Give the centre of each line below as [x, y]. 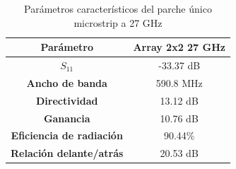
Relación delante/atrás [67, 153]
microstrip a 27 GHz [118, 22]
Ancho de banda [67, 82]
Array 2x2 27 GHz [179, 47]
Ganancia [67, 118]
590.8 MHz [179, 82]
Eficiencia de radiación [67, 135]
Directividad [67, 100]
